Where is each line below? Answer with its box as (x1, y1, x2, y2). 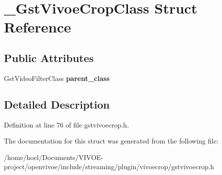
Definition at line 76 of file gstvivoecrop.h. (4, 119, 129, 129)
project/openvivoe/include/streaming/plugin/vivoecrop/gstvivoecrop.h (4, 161, 214, 172)
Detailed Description (4, 96, 110, 111)
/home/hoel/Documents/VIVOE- (4, 152, 104, 162)
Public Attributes (4, 50, 94, 65)
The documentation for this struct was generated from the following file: (4, 136, 219, 146)
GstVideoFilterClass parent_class (4, 73, 110, 83)
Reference (4, 17, 71, 37)
